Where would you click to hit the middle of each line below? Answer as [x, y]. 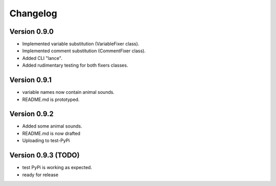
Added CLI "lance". [42, 58]
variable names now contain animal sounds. [68, 92]
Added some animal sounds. [52, 126]
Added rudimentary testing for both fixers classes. [75, 65]
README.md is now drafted [51, 133]
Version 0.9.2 [31, 114]
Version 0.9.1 [31, 80]
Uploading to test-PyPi [46, 140]
